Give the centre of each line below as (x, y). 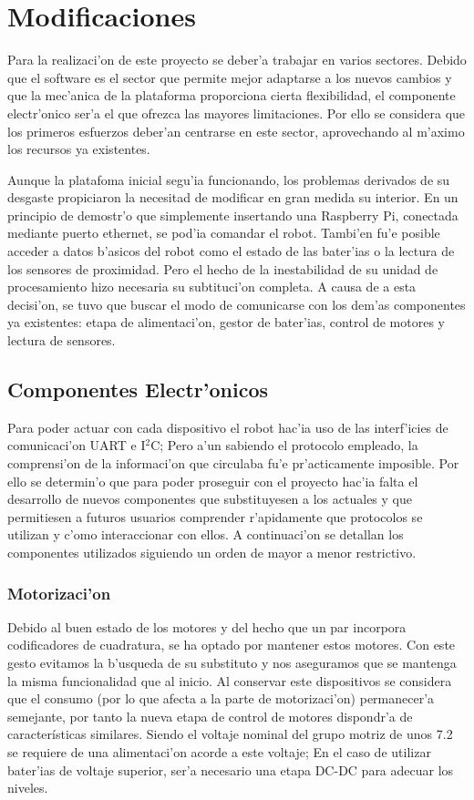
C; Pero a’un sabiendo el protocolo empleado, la (284, 445)
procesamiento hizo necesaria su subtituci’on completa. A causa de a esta (212, 287)
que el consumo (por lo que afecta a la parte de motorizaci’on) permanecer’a (221, 698)
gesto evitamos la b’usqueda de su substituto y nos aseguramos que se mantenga (232, 662)
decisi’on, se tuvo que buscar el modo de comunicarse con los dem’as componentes (237, 304)
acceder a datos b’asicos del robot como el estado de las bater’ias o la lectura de (231, 251)
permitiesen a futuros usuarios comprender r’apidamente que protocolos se (215, 516)
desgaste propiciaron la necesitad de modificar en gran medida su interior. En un (233, 197)
